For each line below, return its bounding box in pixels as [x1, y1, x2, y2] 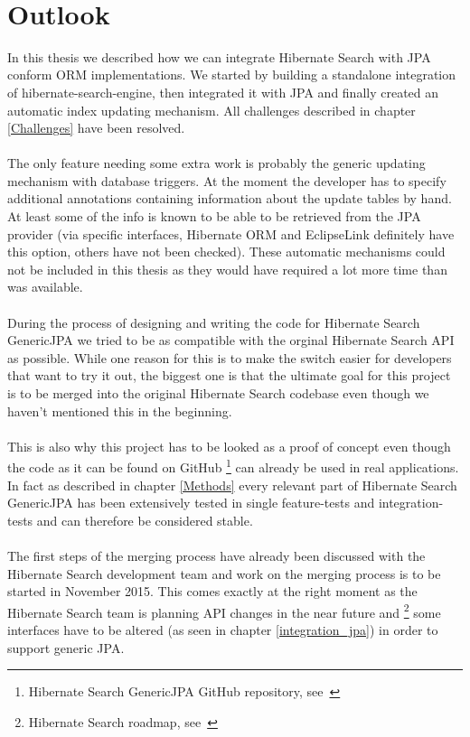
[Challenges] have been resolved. [7, 118, 185, 137]
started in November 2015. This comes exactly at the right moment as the [7, 582, 418, 601]
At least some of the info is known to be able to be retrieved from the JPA [7, 207, 421, 226]
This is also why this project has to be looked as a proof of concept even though [7, 436, 451, 455]
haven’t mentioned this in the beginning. [7, 401, 232, 420]
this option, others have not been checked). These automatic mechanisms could [7, 242, 446, 261]
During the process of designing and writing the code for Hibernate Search [7, 313, 420, 331]
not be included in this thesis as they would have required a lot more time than [7, 259, 447, 278]
